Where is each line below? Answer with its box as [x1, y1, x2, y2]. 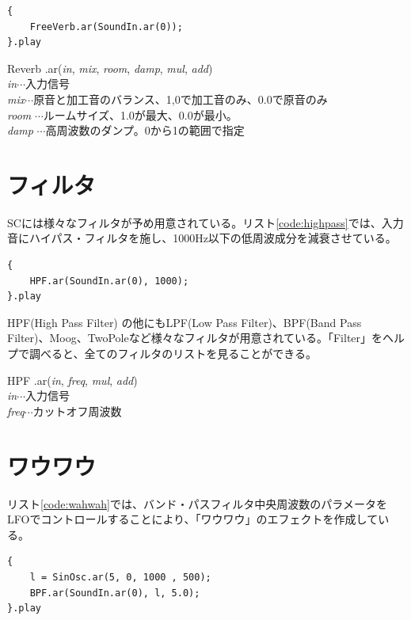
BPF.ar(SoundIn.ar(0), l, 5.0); [29, 587, 200, 599]
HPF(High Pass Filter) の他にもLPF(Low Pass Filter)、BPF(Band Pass [7, 314, 362, 330]
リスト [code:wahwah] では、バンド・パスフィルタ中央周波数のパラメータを [7, 495, 387, 512]
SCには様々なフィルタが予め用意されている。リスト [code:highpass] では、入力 [7, 214, 404, 230]
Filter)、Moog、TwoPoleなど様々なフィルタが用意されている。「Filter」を [7, 329, 383, 346]
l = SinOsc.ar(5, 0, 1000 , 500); [29, 571, 211, 583]
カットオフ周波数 [32, 402, 122, 419]
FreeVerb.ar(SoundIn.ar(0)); [29, 21, 183, 32]
